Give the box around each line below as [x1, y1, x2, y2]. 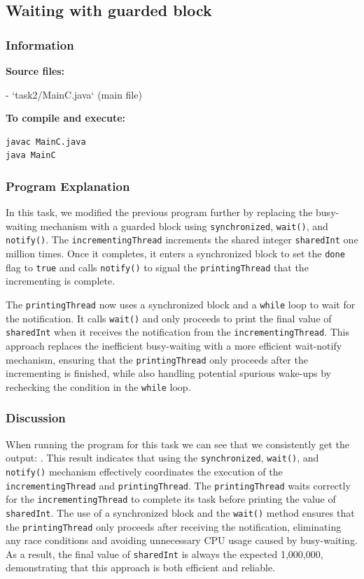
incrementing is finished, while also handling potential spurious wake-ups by [6, 366, 331, 380]
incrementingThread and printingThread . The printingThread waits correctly [6, 478, 351, 492]
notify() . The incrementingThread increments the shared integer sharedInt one [6, 232, 358, 247]
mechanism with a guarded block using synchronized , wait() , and [40, 218, 328, 233]
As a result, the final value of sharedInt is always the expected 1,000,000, [6, 546, 323, 561]
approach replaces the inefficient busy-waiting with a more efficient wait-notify [6, 338, 342, 352]
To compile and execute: [6, 110, 126, 125]
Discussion [6, 409, 66, 427]
